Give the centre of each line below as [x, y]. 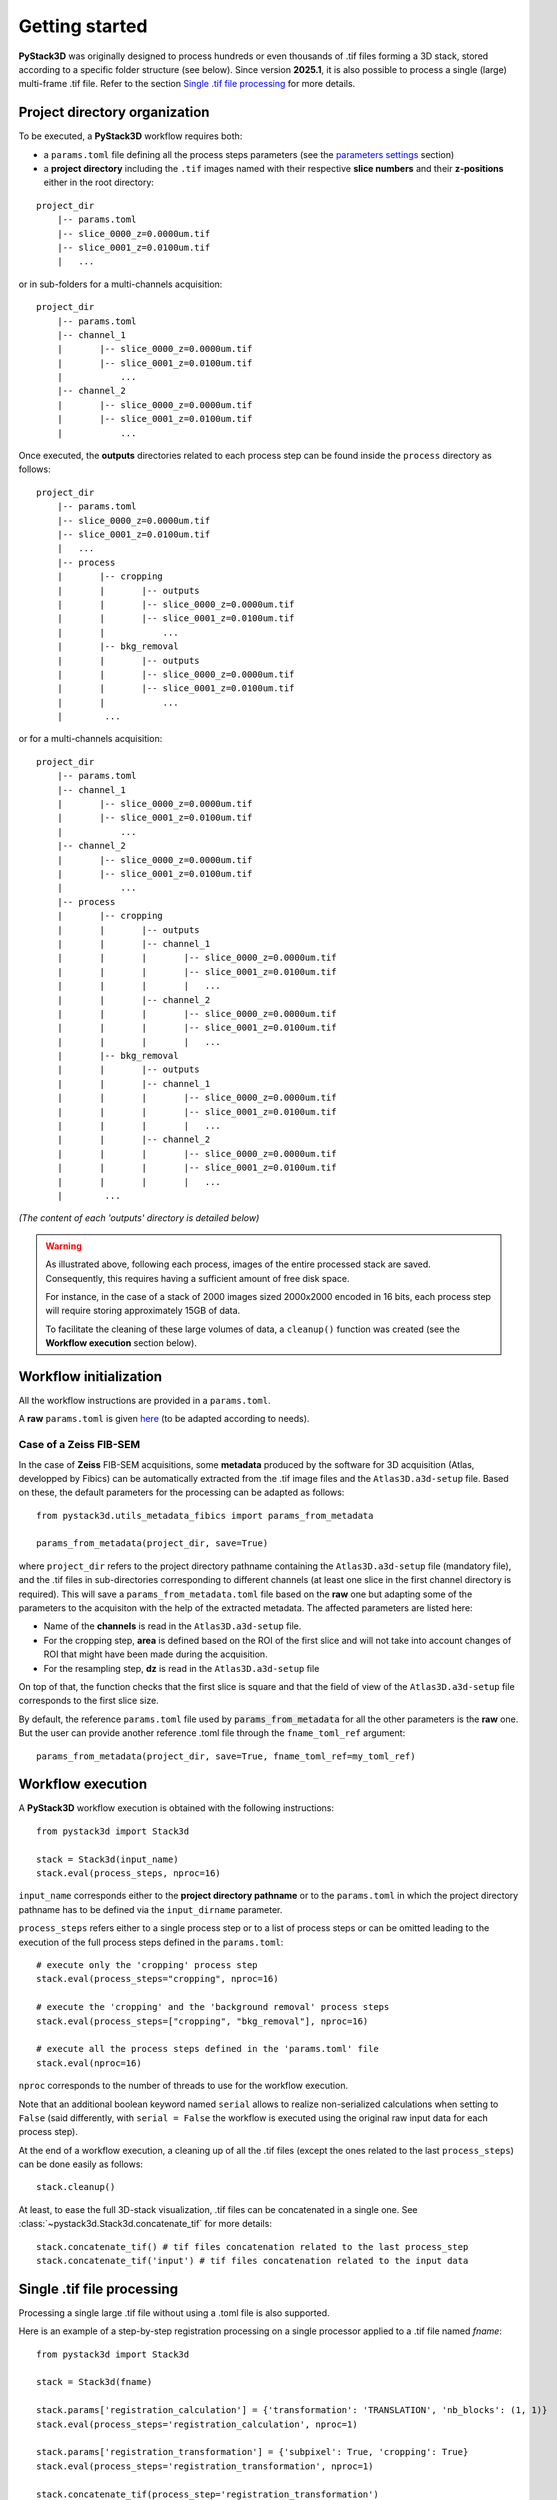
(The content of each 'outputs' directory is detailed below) [139, 1218]
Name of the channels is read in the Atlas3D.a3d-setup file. [172, 1626]
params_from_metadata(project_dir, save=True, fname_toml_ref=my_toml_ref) [226, 1756]
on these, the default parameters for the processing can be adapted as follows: [181, 1492]
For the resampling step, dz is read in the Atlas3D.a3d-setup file [181, 1668]
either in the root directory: [99, 182]
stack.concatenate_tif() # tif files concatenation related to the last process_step [252, 2246]
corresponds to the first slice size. [88, 1701]
